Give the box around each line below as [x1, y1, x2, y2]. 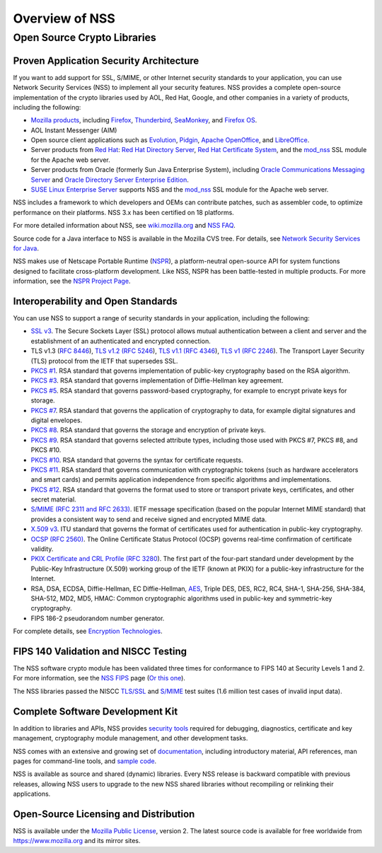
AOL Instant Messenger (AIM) [30, 126, 117, 134]
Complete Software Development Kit [13, 705, 178, 717]
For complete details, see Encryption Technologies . [13, 627, 163, 636]
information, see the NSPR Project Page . [13, 277, 131, 286]
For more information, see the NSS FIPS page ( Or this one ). [13, 674, 185, 683]
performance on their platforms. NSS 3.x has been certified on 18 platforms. [13, 208, 235, 216]
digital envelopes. [30, 416, 83, 424]
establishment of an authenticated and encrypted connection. [30, 337, 212, 345]
